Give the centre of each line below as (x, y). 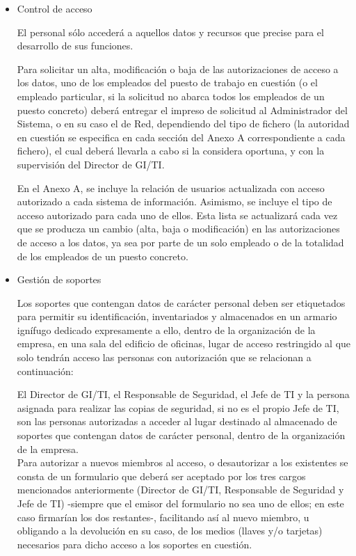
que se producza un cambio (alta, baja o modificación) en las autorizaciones (178, 229)
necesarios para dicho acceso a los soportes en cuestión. (135, 544)
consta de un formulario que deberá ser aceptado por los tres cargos (161, 476)
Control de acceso (55, 8)
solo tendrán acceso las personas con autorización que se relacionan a (164, 357)
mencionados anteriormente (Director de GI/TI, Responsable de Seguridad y (180, 490)
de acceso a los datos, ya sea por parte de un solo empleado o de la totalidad (180, 242)
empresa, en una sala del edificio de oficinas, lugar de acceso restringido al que (184, 343)
